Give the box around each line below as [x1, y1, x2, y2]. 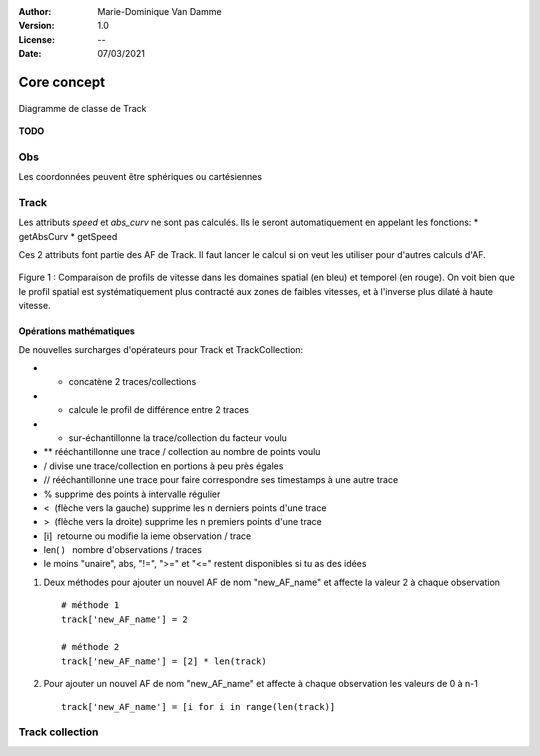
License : [18, 33, 55, 45]
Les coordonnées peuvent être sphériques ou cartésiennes [18, 171, 263, 183]
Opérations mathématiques [18, 325, 135, 337]
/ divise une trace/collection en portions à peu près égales [43, 460, 284, 472]
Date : [18, 48, 42, 60]
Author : [18, 6, 52, 17]
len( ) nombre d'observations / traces [43, 544, 202, 556]
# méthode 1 [61, 600, 120, 611]
